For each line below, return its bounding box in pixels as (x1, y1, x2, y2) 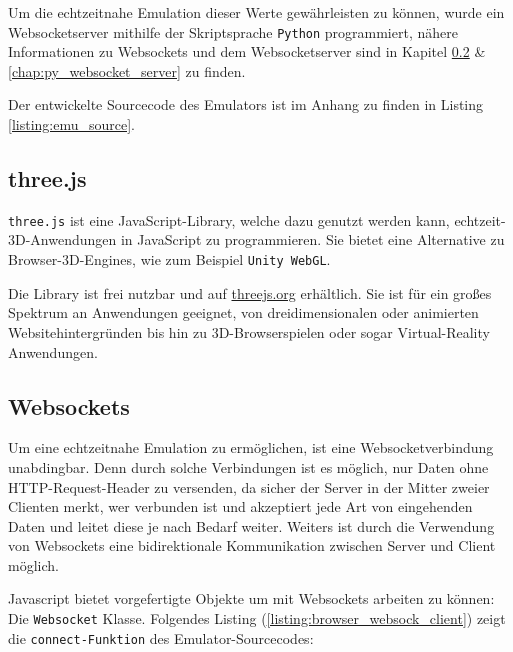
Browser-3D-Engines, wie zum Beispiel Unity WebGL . (8, 249, 331, 270)
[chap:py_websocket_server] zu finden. (8, 60, 246, 81)
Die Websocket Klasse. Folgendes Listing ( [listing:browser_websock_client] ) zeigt (8, 608, 506, 629)
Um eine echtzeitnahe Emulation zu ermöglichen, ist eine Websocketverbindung (8, 437, 494, 458)
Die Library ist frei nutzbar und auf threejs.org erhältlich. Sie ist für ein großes (8, 282, 492, 303)
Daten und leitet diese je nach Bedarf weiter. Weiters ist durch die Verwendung (8, 515, 495, 536)
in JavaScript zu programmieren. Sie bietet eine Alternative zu (120, 229, 505, 250)
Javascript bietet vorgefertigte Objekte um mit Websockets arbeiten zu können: (8, 588, 495, 609)
